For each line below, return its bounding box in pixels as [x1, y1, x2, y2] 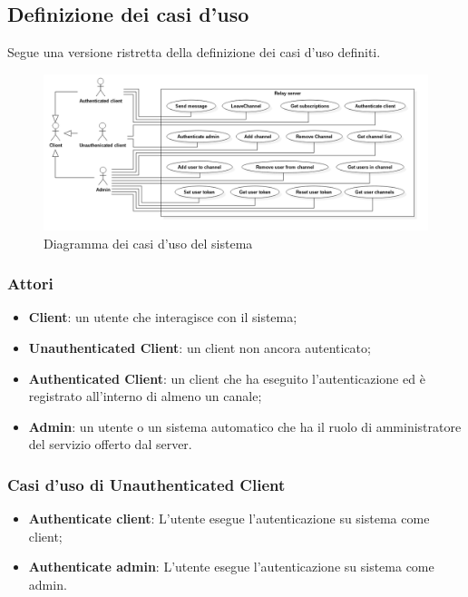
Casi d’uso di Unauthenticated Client [7, 473, 286, 495]
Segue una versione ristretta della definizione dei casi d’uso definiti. [7, 43, 381, 62]
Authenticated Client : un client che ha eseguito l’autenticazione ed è [28, 368, 425, 387]
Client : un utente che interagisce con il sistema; [28, 308, 297, 327]
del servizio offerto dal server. [28, 435, 192, 454]
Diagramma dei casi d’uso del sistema [44, 233, 253, 252]
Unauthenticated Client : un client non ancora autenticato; [28, 338, 371, 357]
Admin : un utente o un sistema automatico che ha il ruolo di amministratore [28, 416, 462, 436]
